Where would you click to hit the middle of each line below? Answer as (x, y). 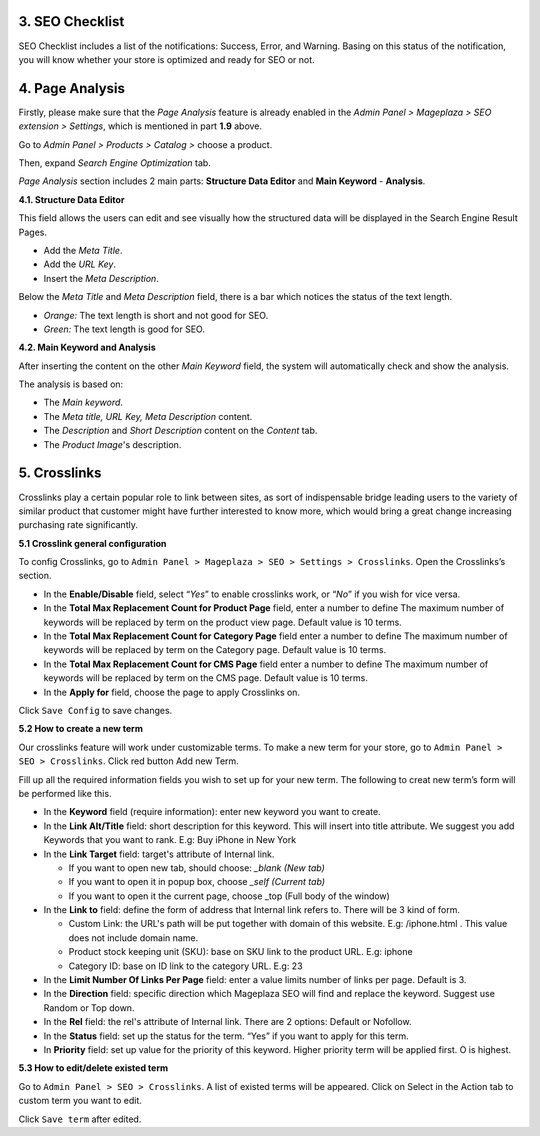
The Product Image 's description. (112, 444)
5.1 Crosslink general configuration (92, 543)
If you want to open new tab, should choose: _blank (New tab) (196, 867)
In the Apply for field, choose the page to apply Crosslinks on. (171, 692)
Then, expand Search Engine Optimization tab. (115, 162)
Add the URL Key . (80, 264)
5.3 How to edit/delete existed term (93, 1068)
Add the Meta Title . (83, 250)
